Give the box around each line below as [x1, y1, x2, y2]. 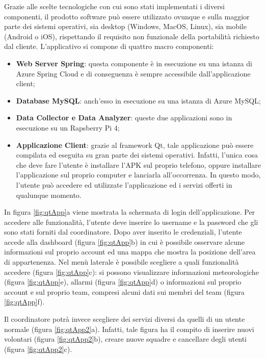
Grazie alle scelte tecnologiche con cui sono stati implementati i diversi [4, 1, 225, 11]
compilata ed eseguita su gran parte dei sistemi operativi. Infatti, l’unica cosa [16, 149, 258, 160]
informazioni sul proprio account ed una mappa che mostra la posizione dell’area [4, 246, 256, 257]
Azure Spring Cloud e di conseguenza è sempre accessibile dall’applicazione [16, 68, 251, 79]
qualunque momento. [16, 189, 82, 200]
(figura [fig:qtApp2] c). [4, 343, 72, 354]
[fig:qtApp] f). [4, 296, 45, 307]
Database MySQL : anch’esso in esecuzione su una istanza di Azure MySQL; [16, 95, 261, 106]
